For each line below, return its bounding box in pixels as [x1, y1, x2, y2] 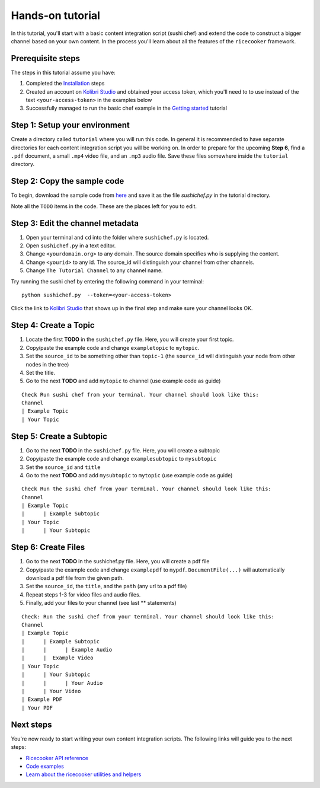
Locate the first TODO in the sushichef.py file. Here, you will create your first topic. [25, 336, 234, 343]
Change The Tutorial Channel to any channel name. [25, 267, 163, 274]
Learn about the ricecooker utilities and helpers [25, 771, 142, 778]
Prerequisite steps [11, 53, 80, 63]
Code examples [25, 763, 65, 770]
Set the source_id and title [25, 463, 101, 471]
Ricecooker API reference [25, 754, 89, 761]
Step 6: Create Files [11, 543, 85, 553]
